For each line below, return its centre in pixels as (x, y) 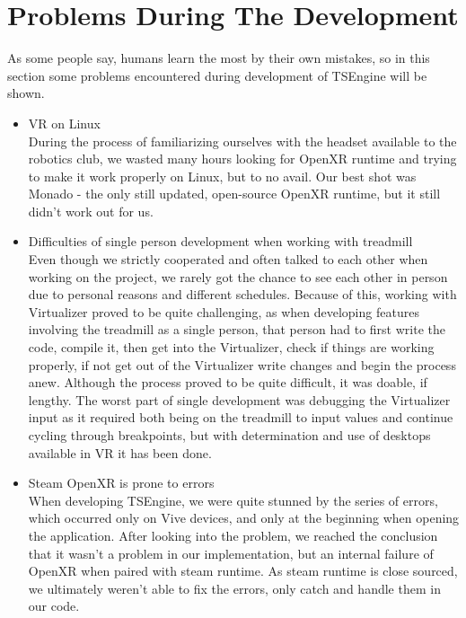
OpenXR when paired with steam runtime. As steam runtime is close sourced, (243, 571)
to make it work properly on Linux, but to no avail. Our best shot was (222, 176)
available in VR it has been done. (120, 452)
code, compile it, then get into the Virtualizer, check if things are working (231, 347)
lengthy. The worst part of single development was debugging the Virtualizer (239, 399)
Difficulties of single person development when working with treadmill (220, 241)
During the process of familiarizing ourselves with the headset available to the (242, 141)
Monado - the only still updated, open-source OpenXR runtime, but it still (234, 194)
